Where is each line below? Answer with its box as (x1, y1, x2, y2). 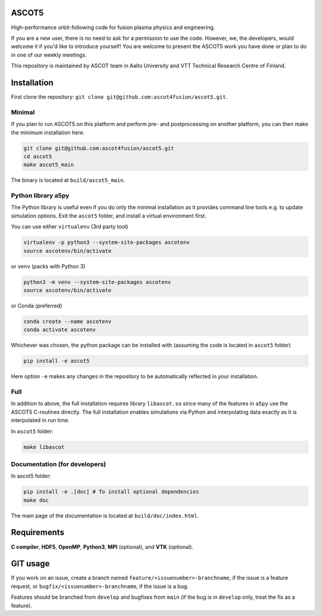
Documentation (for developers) (11, 460, 106, 468)
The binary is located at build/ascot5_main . (11, 177, 125, 184)
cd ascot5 (23, 153, 52, 160)
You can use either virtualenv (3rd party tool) (11, 223, 128, 230)
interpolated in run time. (11, 417, 70, 424)
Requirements (11, 527, 65, 538)
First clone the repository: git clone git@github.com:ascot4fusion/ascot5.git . (11, 93, 228, 100)
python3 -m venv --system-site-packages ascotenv (23, 278, 171, 285)
